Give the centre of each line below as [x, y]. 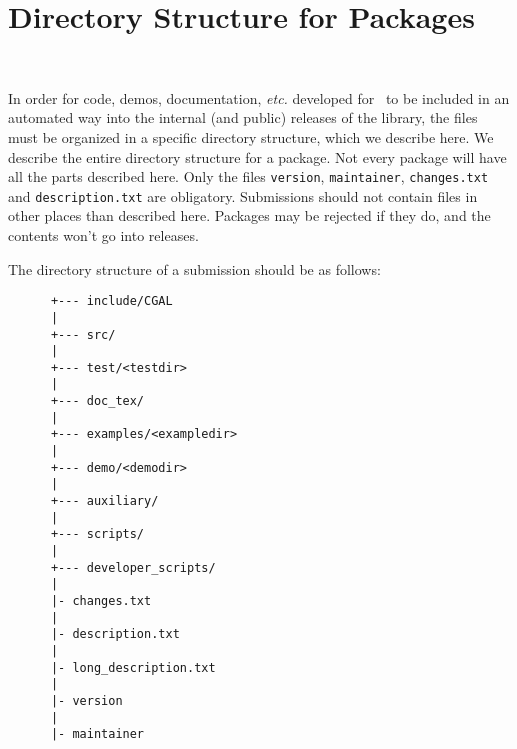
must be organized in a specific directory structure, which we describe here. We [251, 136]
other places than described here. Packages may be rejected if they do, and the [249, 215]
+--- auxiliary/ [104, 501]
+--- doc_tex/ [97, 401]
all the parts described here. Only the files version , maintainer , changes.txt [248, 176]
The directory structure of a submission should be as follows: [194, 268]
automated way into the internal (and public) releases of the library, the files [243, 117]
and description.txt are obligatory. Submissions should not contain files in [243, 195]
